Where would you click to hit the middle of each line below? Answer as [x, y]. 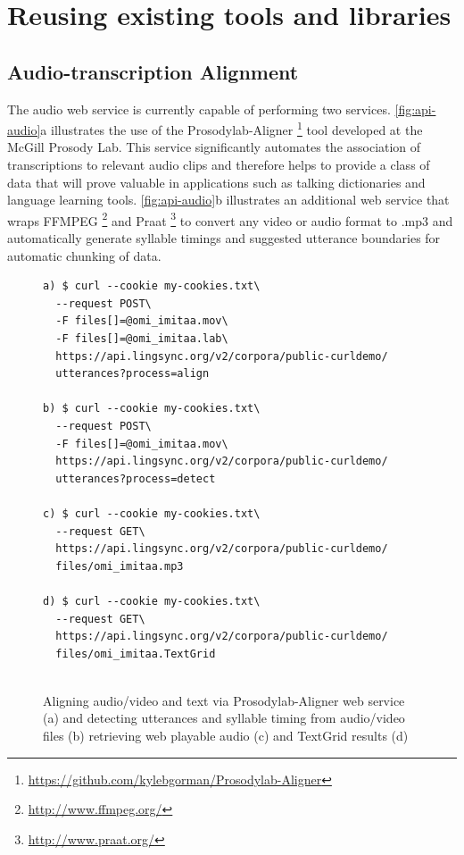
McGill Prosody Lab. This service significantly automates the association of [214, 147]
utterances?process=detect [136, 478]
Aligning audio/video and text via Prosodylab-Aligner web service [224, 700]
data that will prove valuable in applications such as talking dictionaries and [216, 182]
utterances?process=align [133, 374]
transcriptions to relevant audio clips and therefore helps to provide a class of [219, 165]
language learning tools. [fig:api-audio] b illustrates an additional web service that [228, 200]
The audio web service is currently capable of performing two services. [199, 109]
